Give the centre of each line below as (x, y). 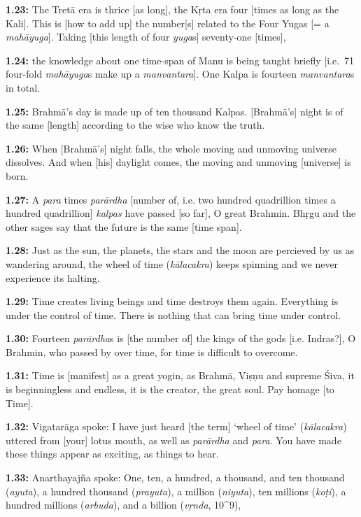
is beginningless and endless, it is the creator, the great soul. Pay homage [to (170, 389)
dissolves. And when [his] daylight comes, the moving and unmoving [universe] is (178, 162)
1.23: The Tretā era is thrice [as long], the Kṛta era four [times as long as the (172, 9)
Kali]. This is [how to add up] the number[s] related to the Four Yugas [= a (168, 23)
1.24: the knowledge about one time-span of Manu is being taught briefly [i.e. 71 (180, 60)
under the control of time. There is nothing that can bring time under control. (174, 314)
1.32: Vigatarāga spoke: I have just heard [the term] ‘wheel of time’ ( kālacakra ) (176, 426)
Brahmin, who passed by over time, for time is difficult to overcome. (152, 352)
